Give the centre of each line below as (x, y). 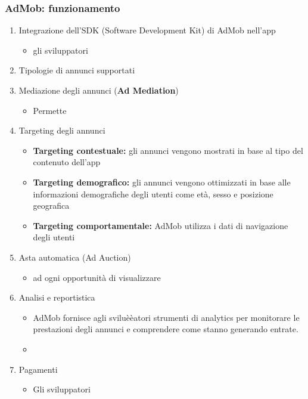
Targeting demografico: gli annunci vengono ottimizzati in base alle (162, 182)
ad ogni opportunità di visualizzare (97, 277)
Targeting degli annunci (62, 130)
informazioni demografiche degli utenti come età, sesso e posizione (153, 194)
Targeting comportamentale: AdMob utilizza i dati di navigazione (161, 225)
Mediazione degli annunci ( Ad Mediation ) (99, 90)
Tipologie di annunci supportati (77, 70)
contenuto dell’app (67, 162)
